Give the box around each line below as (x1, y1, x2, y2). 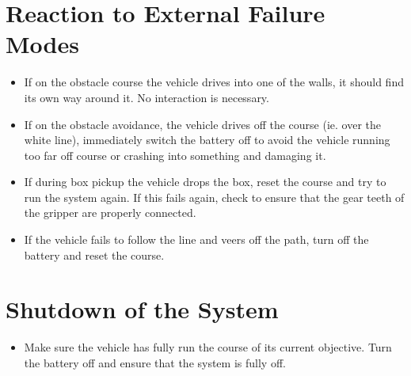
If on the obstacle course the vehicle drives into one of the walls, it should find (24, 74, 404, 90)
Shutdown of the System (6, 293, 279, 325)
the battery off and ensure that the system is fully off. (24, 354, 286, 370)
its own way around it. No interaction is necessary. (24, 89, 269, 105)
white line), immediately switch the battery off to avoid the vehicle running (24, 131, 390, 148)
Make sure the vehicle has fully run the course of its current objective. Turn (24, 339, 392, 355)
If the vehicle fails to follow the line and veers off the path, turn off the (24, 231, 369, 248)
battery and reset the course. (24, 246, 165, 263)
